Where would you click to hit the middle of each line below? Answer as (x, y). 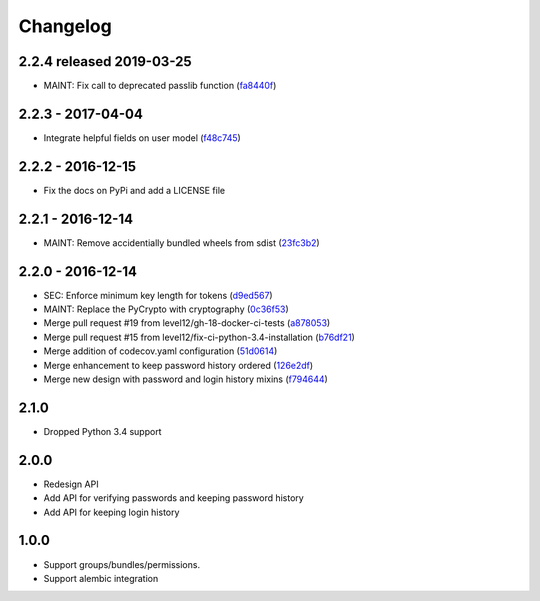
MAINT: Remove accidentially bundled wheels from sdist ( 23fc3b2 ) (181, 242)
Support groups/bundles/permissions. (121, 564)
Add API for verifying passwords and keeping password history (173, 498)
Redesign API (71, 484)
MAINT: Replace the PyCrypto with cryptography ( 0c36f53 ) (166, 309)
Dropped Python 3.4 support (102, 431)
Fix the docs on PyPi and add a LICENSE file (134, 190)
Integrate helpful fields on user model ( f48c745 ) (142, 137)
